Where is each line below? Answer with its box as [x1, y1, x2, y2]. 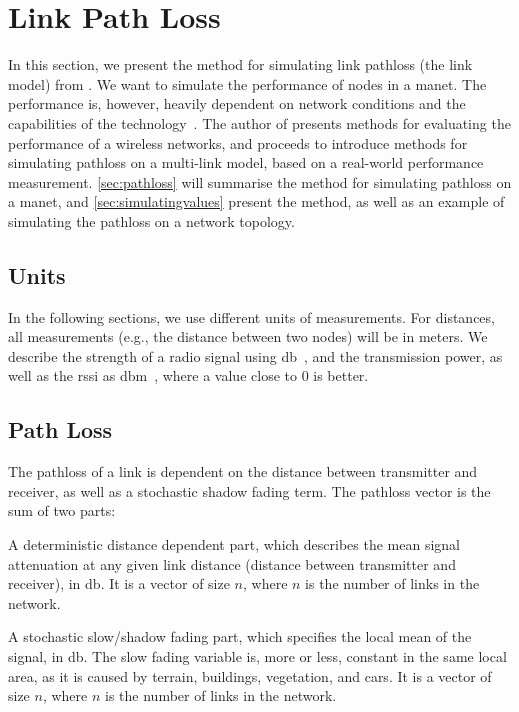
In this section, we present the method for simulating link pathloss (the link [8, 54, 473, 75]
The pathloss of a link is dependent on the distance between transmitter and [8, 461, 478, 482]
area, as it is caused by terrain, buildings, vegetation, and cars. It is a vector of [8, 665, 492, 686]
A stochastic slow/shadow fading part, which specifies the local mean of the [8, 626, 472, 647]
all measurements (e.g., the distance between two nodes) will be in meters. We [8, 326, 488, 347]
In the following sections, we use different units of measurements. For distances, [8, 306, 495, 327]
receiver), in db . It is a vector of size [8, 573, 230, 594]
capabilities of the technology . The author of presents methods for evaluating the [8, 112, 511, 133]
